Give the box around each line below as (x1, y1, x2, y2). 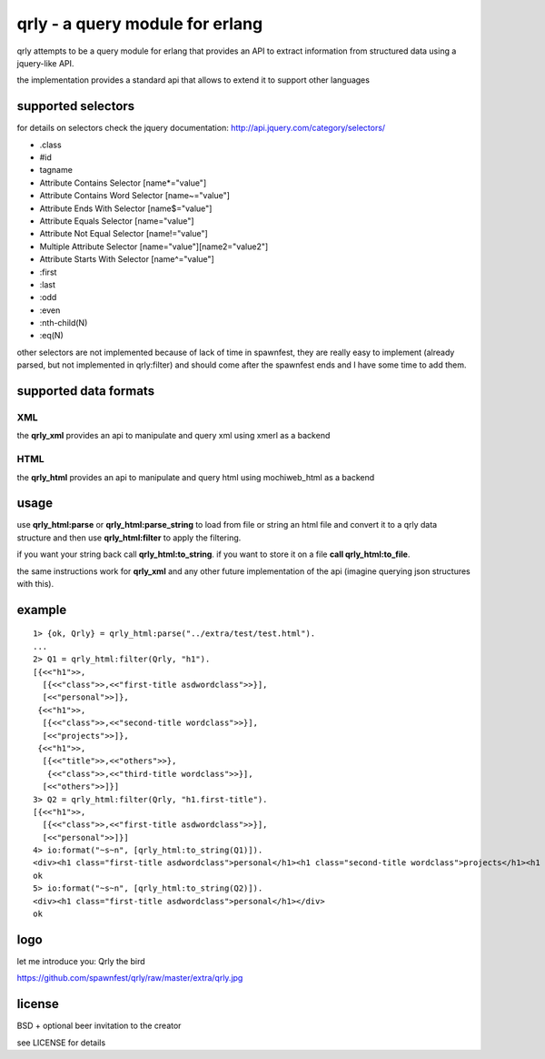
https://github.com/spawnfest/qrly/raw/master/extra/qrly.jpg (16, 973, 243, 983)
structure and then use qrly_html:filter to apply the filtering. (16, 532, 242, 543)
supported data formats (16, 383, 154, 399)
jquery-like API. (16, 57, 74, 68)
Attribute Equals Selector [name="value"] (39, 215, 194, 227)
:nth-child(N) (39, 318, 88, 328)
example (16, 601, 67, 618)
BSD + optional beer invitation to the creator (16, 1020, 182, 1032)
